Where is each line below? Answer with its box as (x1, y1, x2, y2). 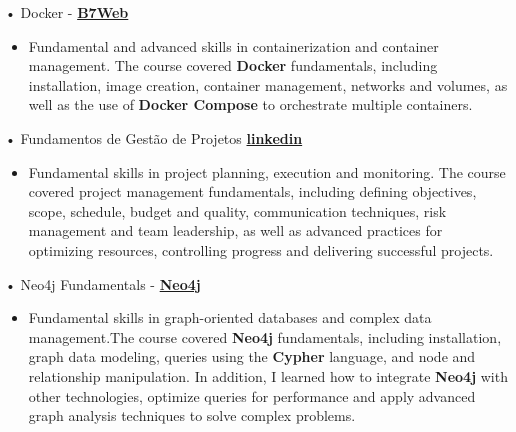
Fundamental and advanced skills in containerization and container (28, 35, 439, 56)
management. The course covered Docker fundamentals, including (28, 55, 438, 76)
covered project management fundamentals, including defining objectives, (28, 181, 477, 202)
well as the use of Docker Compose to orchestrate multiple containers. (28, 94, 473, 115)
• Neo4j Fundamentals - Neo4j (5, 273, 201, 294)
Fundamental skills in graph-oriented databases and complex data (28, 307, 432, 328)
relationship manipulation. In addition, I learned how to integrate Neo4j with (28, 365, 508, 386)
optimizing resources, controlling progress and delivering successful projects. (28, 239, 494, 260)
